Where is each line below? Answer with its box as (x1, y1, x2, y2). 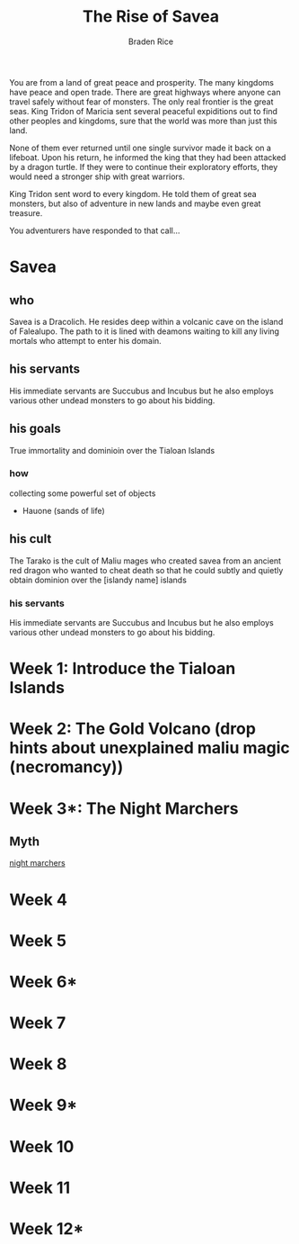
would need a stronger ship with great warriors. (9, 171, 186, 182)
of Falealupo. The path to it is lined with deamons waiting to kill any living (9, 326, 280, 337)
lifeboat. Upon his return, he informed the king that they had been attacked (9, 151, 286, 163)
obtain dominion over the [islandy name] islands (9, 574, 187, 585)
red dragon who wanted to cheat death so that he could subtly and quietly (9, 564, 284, 575)
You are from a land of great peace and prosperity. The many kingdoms (9, 77, 274, 87)
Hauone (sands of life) (22, 505, 105, 516)
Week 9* (9, 1095, 78, 1115)
